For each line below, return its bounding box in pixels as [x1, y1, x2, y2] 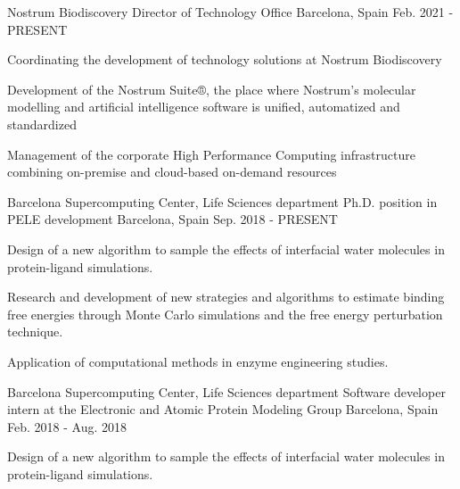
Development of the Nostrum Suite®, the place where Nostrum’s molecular [7, 79, 416, 98]
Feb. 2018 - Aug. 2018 [7, 417, 127, 435]
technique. [7, 322, 63, 341]
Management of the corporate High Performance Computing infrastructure [7, 145, 415, 163]
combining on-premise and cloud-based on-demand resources [7, 162, 337, 181]
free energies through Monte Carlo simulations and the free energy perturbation [7, 304, 443, 323]
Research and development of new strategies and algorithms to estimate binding [7, 287, 445, 306]
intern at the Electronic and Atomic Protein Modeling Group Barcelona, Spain [7, 400, 439, 419]
